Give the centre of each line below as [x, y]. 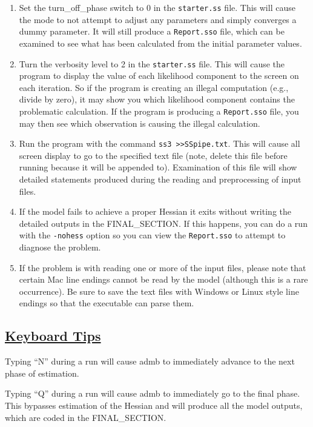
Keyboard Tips [53, 336]
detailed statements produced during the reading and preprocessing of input [160, 179]
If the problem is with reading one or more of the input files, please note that [163, 267]
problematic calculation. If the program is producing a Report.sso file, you [159, 111]
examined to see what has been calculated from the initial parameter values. [160, 43]
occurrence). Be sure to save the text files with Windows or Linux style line [159, 291]
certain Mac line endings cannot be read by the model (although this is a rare [163, 279]
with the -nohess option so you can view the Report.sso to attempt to [152, 235]
